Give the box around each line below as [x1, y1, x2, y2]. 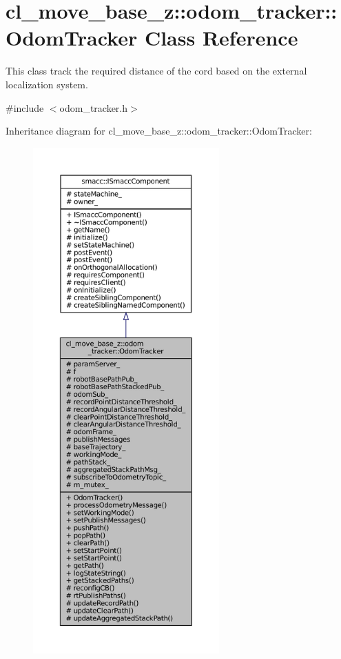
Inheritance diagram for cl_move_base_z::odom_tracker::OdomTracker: [6, 124, 312, 138]
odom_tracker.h [59, 100, 128, 115]
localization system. [6, 77, 88, 91]
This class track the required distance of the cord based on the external [6, 63, 307, 78]
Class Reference [144, 23, 298, 52]
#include [6, 100, 44, 115]
